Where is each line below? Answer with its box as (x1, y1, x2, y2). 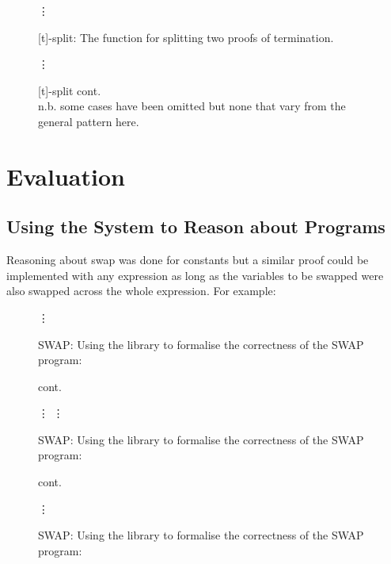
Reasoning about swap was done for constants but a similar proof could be (6, 251, 369, 268)
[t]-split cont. (38, 82, 101, 98)
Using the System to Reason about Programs (6, 214, 385, 239)
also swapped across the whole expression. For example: (6, 282, 276, 299)
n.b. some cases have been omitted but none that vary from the (38, 98, 346, 114)
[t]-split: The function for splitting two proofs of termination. (38, 29, 334, 45)
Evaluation (6, 159, 125, 192)
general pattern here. (38, 113, 139, 129)
